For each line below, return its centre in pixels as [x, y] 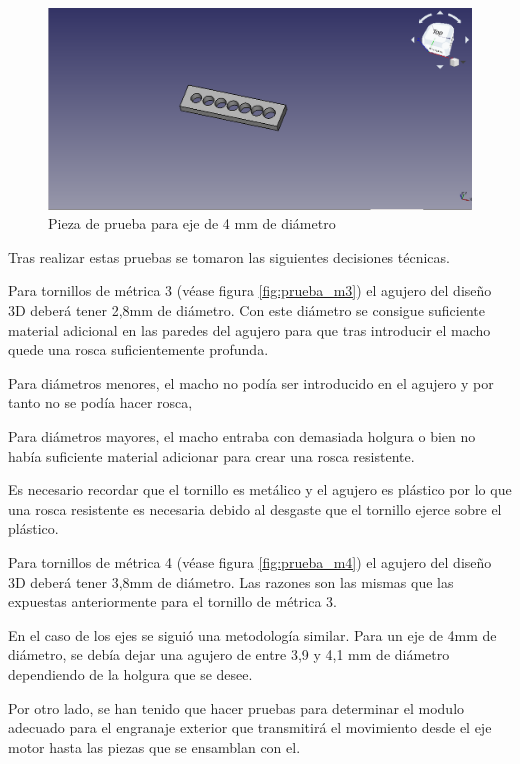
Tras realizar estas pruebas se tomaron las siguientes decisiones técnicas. [229, 256]
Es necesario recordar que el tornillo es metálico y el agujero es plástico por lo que [260, 489]
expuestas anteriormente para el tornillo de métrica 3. [172, 601]
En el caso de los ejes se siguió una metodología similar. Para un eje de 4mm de [252, 634]
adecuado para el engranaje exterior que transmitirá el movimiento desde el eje [250, 727]
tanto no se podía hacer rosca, [100, 402]
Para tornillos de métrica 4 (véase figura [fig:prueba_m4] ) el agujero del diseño [250, 561]
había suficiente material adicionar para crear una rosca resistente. [211, 455]
